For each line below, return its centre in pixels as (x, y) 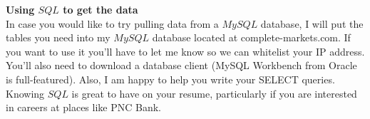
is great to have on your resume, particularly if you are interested (214, 93)
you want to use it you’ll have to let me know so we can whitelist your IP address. (185, 51)
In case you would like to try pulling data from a (112, 23)
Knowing (25, 93)
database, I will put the (312, 23)
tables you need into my (58, 37)
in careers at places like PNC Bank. (83, 107)
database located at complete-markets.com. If (251, 37)
